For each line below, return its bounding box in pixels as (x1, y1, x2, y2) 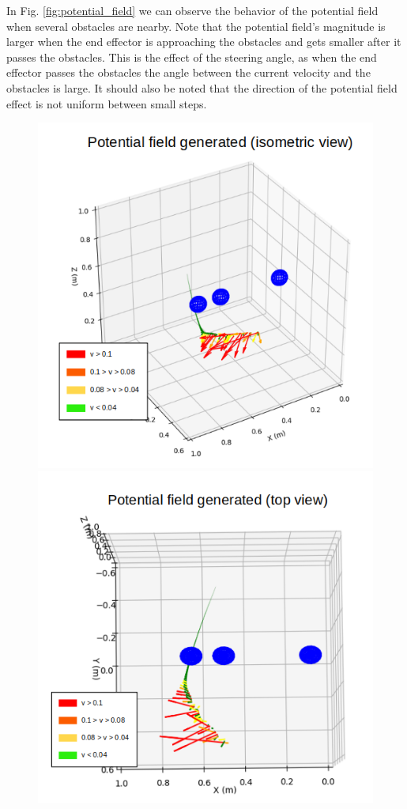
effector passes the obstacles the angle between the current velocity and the (6, 64, 371, 81)
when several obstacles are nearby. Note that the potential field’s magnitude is (6, 17, 386, 34)
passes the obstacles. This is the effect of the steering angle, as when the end (6, 48, 377, 65)
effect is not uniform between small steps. (6, 95, 207, 112)
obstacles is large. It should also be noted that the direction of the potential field (6, 79, 398, 96)
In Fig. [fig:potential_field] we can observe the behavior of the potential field (6, 2, 379, 18)
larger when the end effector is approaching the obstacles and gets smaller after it (6, 33, 401, 50)
